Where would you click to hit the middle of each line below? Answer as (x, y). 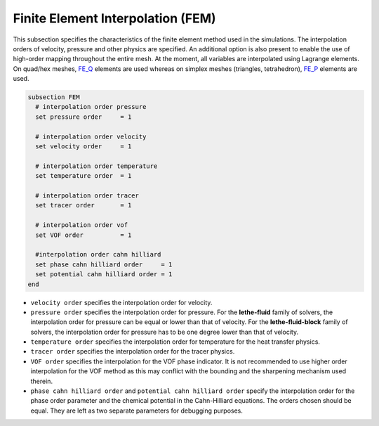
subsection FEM (54, 97)
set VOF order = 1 (84, 235)
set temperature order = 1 (84, 176)
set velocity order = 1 (84, 147)
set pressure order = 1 (84, 117)
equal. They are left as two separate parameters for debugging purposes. (137, 411)
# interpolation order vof (82, 225)
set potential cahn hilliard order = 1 (104, 275)
